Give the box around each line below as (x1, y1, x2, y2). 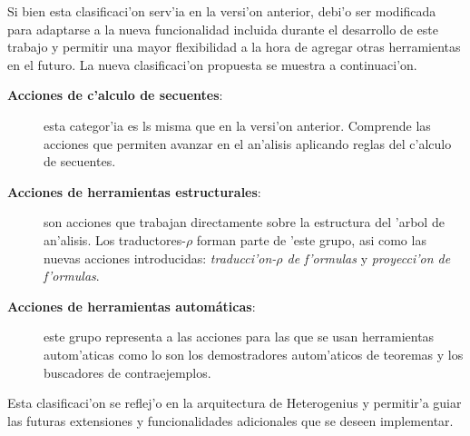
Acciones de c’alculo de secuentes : (7, 85, 223, 104)
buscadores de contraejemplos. (44, 362, 211, 381)
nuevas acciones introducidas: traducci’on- (44, 248, 277, 267)
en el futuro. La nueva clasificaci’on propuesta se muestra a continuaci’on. (7, 54, 417, 74)
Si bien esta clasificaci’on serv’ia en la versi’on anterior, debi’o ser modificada (7, 2, 436, 20)
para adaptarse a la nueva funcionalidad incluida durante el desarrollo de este (7, 19, 438, 38)
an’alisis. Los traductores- (44, 230, 186, 249)
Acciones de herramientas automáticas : (7, 296, 256, 315)
